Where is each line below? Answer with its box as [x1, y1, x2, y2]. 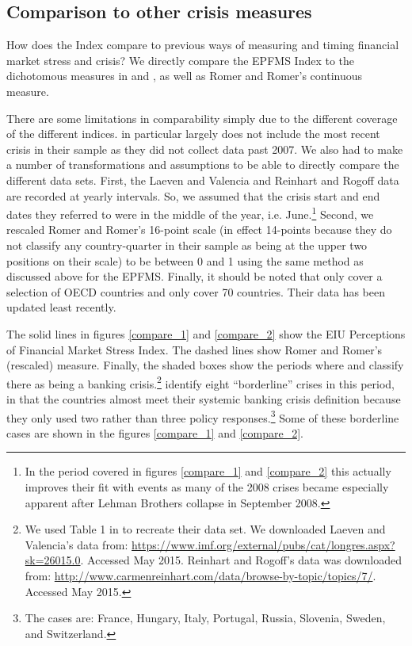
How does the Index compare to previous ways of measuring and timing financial [6, 36, 399, 53]
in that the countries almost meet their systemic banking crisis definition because [6, 390, 401, 407]
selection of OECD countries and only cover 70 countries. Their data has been [6, 283, 386, 300]
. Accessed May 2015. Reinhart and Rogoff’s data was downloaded [80, 552, 402, 568]
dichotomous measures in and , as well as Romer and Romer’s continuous [6, 67, 363, 84]
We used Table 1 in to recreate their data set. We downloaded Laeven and [25, 521, 386, 537]
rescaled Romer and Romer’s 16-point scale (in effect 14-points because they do [6, 221, 392, 238]
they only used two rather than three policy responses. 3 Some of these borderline [6, 407, 399, 426]
